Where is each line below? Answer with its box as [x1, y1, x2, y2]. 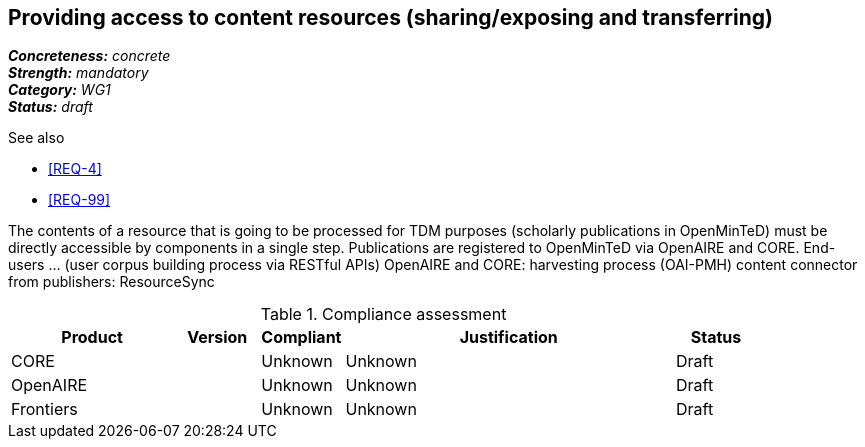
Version [187, 327, 248, 348]
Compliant [261, 327, 342, 348]
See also [8, 129, 65, 147]
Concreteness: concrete [8, 47, 171, 65]
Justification [459, 327, 558, 348]
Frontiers [11, 399, 78, 420]
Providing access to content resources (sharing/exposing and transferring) [8, 5, 773, 30]
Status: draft [8, 98, 93, 116]
